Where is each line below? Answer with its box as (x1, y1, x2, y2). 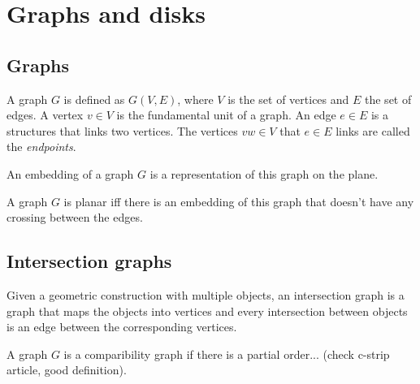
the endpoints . (6, 138, 76, 155)
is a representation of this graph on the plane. (149, 165, 379, 182)
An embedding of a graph (6, 165, 134, 182)
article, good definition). (6, 361, 127, 378)
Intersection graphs (6, 248, 172, 274)
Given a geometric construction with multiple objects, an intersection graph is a (6, 286, 405, 303)
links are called (336, 122, 410, 139)
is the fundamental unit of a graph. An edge (116, 106, 336, 123)
